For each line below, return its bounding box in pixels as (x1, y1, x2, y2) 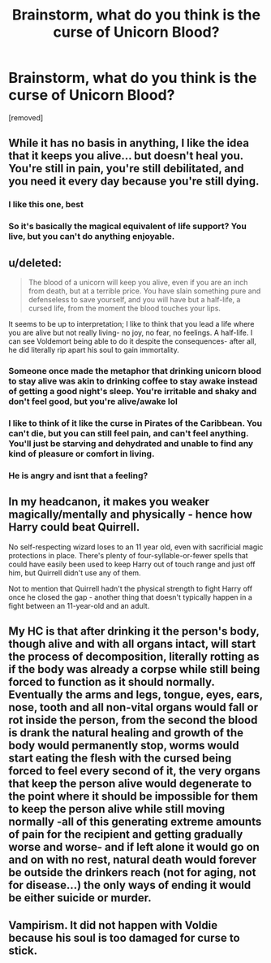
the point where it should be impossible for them (8, 789, 258, 803)
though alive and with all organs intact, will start (8, 636, 256, 651)
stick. (8, 944, 38, 958)
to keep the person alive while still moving (8, 802, 226, 816)
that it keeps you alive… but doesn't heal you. (8, 149, 243, 163)
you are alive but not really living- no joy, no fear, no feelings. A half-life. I (8, 328, 253, 337)
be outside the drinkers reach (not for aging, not (8, 865, 256, 879)
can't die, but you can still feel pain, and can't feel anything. (8, 427, 249, 439)
